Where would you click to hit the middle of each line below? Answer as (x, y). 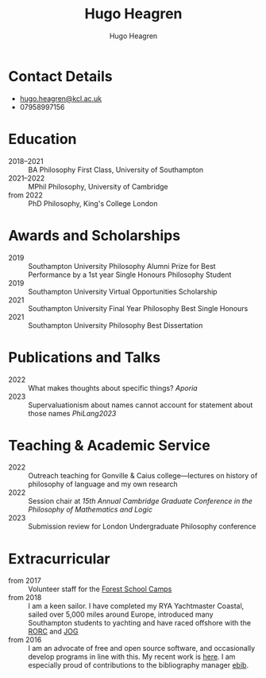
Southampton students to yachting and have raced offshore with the (140, 623)
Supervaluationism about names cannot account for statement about (141, 405)
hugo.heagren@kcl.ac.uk (61, 98)
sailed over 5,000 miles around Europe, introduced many (121, 614)
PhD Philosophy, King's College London (93, 203)
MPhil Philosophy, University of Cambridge (98, 186)
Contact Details (60, 76)
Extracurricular (59, 559)
